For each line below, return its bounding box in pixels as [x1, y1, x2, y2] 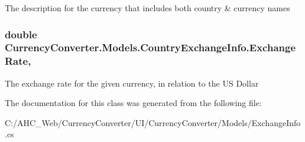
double [5, 27, 37, 41]
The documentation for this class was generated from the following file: [5, 97, 262, 109]
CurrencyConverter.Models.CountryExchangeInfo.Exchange [5, 40, 296, 55]
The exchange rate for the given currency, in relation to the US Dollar [5, 77, 259, 89]
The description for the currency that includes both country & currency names [5, 2, 290, 14]
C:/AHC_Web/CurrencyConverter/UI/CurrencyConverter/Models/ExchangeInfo [5, 116, 301, 128]
